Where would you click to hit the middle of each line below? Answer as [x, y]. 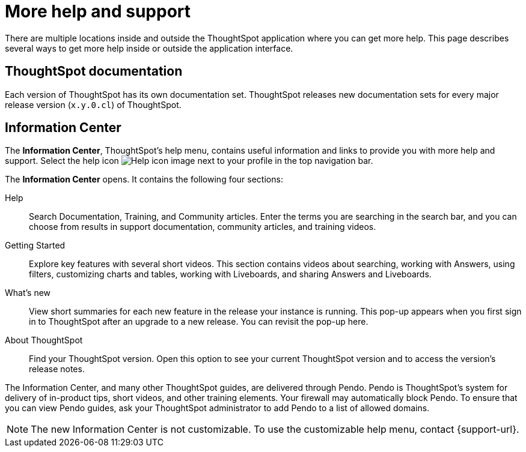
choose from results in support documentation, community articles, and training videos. [203, 227]
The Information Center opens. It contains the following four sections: [144, 179]
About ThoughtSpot [44, 340]
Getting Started [35, 246]
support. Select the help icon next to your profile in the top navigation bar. [189, 161]
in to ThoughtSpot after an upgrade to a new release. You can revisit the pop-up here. [199, 322]
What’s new [28, 293]
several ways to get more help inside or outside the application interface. [149, 48]
